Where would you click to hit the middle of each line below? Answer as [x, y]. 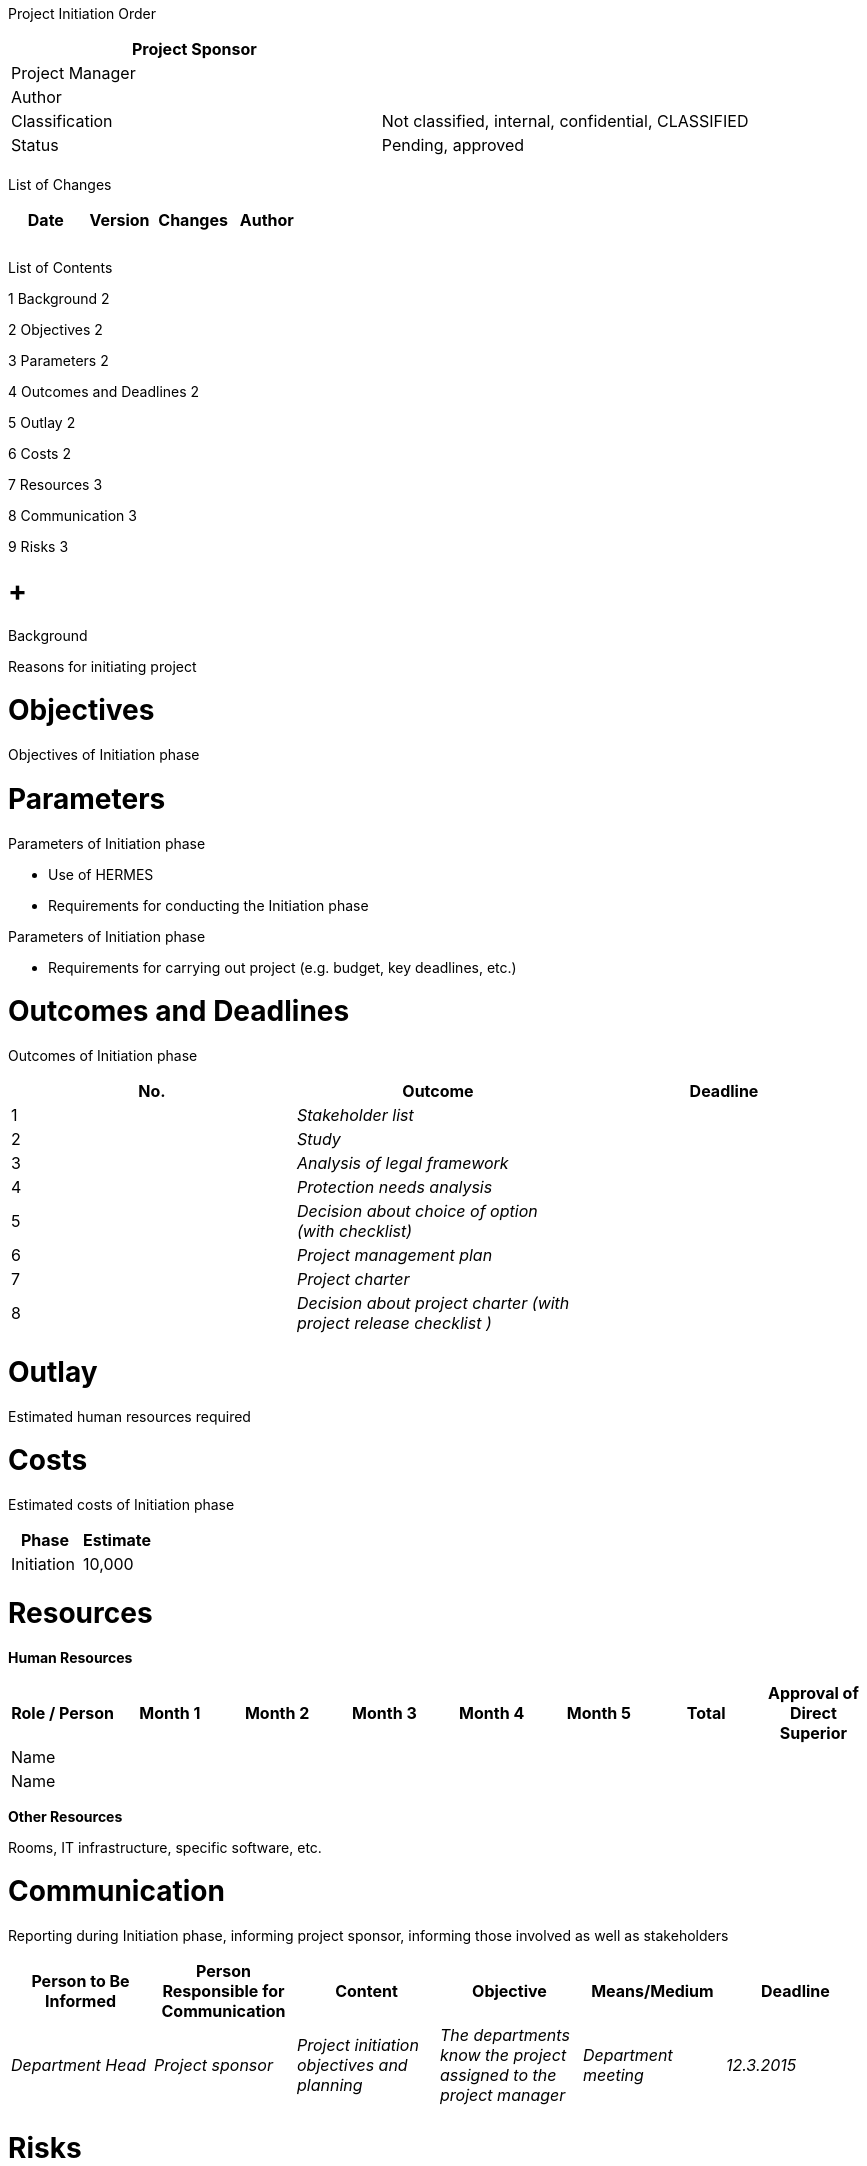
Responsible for [223, 1991]
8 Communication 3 [72, 515]
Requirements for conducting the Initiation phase [208, 905]
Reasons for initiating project [102, 666]
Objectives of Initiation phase [104, 754]
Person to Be [80, 1981]
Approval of [813, 1692]
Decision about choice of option [417, 1211]
